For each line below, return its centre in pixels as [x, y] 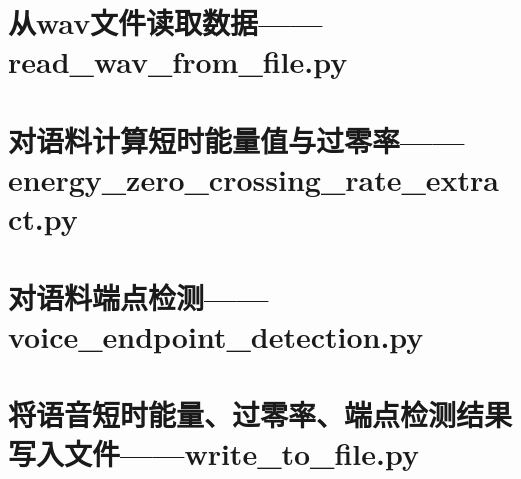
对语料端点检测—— [138, 296]
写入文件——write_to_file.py [213, 453]
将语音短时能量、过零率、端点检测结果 [260, 414]
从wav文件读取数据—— [165, 22]
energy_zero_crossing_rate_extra [253, 178]
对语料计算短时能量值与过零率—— [236, 139]
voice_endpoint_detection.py [216, 335]
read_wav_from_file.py [178, 61]
